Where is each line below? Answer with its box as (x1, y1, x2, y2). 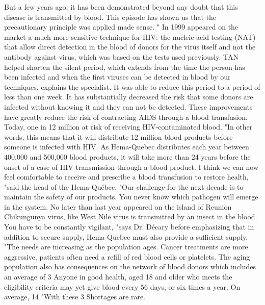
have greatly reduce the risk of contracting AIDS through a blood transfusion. (4, 111, 248, 122)
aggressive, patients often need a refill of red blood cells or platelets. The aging (4, 251, 250, 262)
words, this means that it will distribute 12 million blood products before (4, 131, 233, 142)
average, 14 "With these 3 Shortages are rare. (4, 291, 146, 302)
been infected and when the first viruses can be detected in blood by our (4, 71, 231, 82)
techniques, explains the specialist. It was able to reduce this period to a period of (4, 81, 260, 92)
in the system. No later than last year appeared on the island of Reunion (4, 201, 232, 212)
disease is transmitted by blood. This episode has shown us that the (4, 11, 217, 22)
